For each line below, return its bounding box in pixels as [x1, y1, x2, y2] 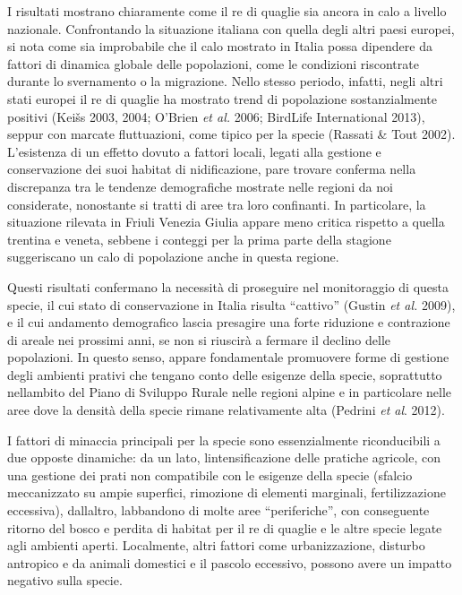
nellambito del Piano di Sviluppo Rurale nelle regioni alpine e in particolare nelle [7, 383, 452, 401]
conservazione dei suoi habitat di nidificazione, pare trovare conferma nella [7, 160, 416, 178]
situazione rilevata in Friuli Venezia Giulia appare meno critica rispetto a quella [7, 212, 445, 231]
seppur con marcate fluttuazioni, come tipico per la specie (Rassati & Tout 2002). [7, 125, 456, 143]
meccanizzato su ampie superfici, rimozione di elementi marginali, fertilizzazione [7, 483, 446, 502]
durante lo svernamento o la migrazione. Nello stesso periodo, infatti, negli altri [7, 72, 443, 91]
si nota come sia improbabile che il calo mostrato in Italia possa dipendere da [7, 37, 432, 56]
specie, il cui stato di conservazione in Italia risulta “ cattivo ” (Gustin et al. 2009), [7, 295, 456, 314]
